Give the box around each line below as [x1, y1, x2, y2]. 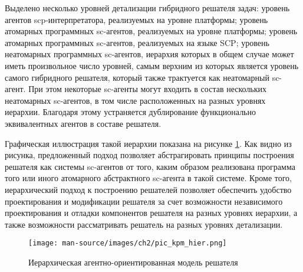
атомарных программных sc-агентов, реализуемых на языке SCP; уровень [5, 36, 269, 48]
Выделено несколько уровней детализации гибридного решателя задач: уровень [5, 2, 290, 14]
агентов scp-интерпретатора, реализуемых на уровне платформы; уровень [5, 13, 268, 25]
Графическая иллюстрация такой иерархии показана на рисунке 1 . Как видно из [5, 137, 292, 149]
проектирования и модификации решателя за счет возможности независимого [5, 195, 283, 207]
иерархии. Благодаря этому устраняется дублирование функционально [5, 106, 256, 118]
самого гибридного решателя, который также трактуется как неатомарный [5, 71, 269, 83]
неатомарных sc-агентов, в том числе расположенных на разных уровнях [5, 94, 266, 106]
